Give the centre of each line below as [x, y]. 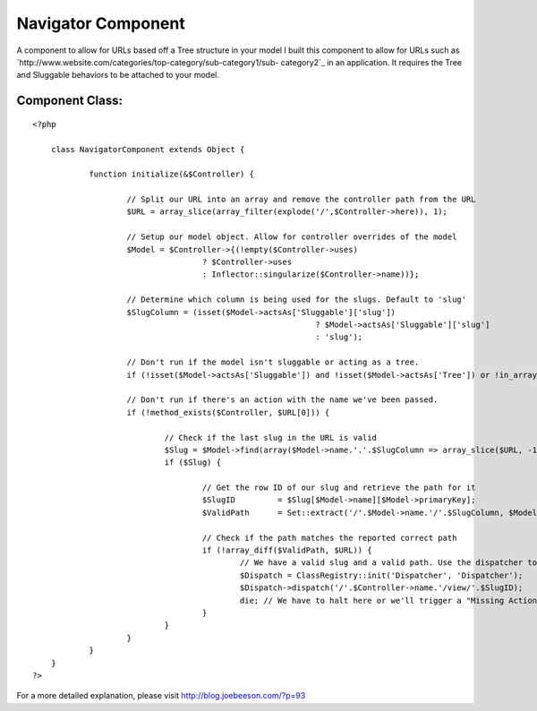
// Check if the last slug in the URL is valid [271, 437]
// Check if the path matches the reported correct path [329, 538]
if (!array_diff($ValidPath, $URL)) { [287, 550]
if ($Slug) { [193, 463]
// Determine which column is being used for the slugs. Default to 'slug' [297, 300]
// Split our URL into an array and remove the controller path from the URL [301, 200]
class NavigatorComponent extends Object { [148, 149]
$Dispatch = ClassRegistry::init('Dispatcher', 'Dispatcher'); [381, 575]
